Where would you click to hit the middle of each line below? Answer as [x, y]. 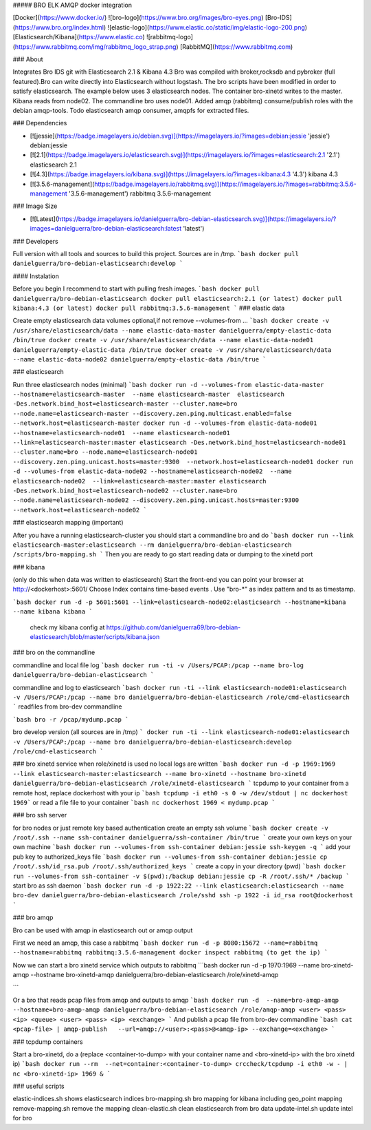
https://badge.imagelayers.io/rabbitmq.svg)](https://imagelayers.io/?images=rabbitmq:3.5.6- [225, 184]
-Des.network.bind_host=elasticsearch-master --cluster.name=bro [125, 404]
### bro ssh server [40, 815]
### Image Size [35, 206]
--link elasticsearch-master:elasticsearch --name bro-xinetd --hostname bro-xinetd [159, 774]
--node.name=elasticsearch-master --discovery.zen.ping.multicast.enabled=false [152, 414]
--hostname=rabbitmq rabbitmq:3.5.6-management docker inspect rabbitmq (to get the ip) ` [170, 953]
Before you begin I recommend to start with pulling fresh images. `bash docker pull [136, 289]
